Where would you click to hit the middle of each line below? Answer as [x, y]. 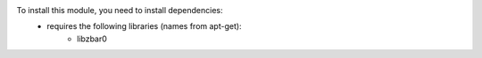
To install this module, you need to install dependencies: [120, 10]
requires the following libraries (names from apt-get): [144, 26]
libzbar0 [92, 39]
